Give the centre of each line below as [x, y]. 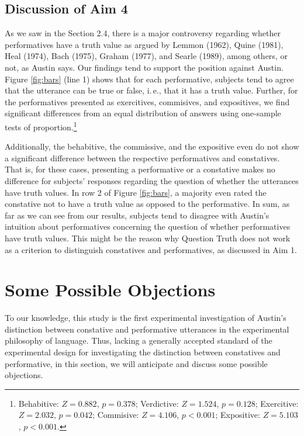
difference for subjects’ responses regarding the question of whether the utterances [152, 180]
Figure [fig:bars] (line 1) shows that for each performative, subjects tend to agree [149, 79]
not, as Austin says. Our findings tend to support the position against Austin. [144, 67]
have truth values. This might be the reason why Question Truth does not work [148, 238]
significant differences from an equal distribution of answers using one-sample [143, 113]
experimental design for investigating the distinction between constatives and [143, 352]
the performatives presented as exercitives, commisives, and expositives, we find [147, 101]
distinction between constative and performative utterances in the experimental [147, 329]
